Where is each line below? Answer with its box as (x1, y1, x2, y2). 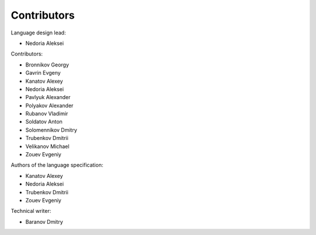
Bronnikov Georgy (25, 61, 70, 68)
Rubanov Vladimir (25, 110, 68, 117)
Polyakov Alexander (25, 102, 74, 109)
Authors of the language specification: (11, 162, 104, 169)
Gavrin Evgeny (25, 69, 61, 76)
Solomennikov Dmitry (25, 126, 77, 134)
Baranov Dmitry (25, 218, 64, 225)
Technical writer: (11, 208, 51, 215)
